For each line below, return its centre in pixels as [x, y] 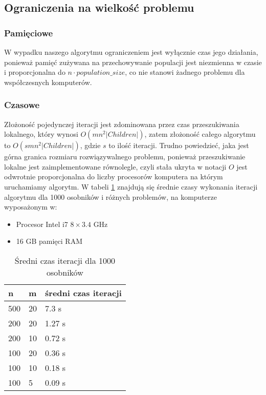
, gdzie [90, 145]
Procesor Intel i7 [42, 224]
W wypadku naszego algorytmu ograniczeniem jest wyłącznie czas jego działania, [131, 52]
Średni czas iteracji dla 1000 [65, 260]
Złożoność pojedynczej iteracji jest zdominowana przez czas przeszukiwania [122, 124]
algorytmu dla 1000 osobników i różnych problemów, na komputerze [110, 196]
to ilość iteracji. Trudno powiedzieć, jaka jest [179, 145]
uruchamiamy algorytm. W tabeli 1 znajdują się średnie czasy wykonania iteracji [131, 186]
